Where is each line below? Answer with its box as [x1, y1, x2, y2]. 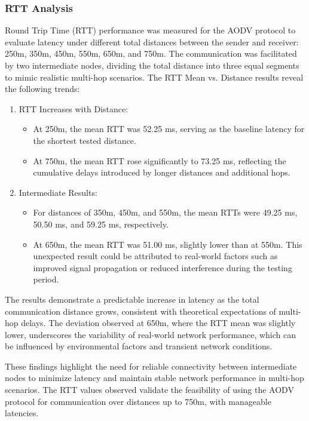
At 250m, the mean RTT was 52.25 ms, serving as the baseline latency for [33, 122, 305, 135]
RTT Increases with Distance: [19, 102, 129, 115]
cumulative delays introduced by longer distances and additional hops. [33, 166, 290, 179]
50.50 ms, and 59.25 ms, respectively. [33, 217, 169, 230]
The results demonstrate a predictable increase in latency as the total [5, 293, 259, 305]
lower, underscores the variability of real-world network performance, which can [5, 328, 296, 340]
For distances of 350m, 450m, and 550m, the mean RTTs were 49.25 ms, [33, 206, 298, 219]
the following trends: [5, 82, 80, 95]
